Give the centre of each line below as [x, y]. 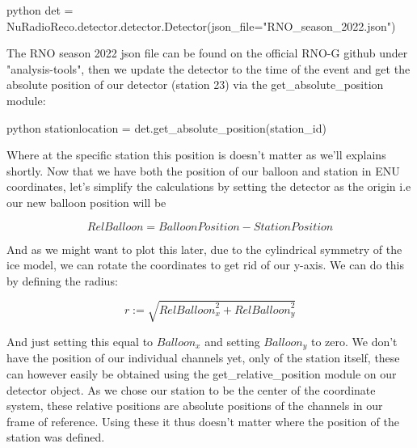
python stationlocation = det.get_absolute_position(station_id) [166, 127]
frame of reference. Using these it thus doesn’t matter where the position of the [203, 421]
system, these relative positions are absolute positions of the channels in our [195, 406]
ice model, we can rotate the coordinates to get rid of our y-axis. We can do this [205, 265]
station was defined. [56, 437]
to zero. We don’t [354, 341]
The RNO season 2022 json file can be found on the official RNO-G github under [207, 53]
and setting [232, 341]
